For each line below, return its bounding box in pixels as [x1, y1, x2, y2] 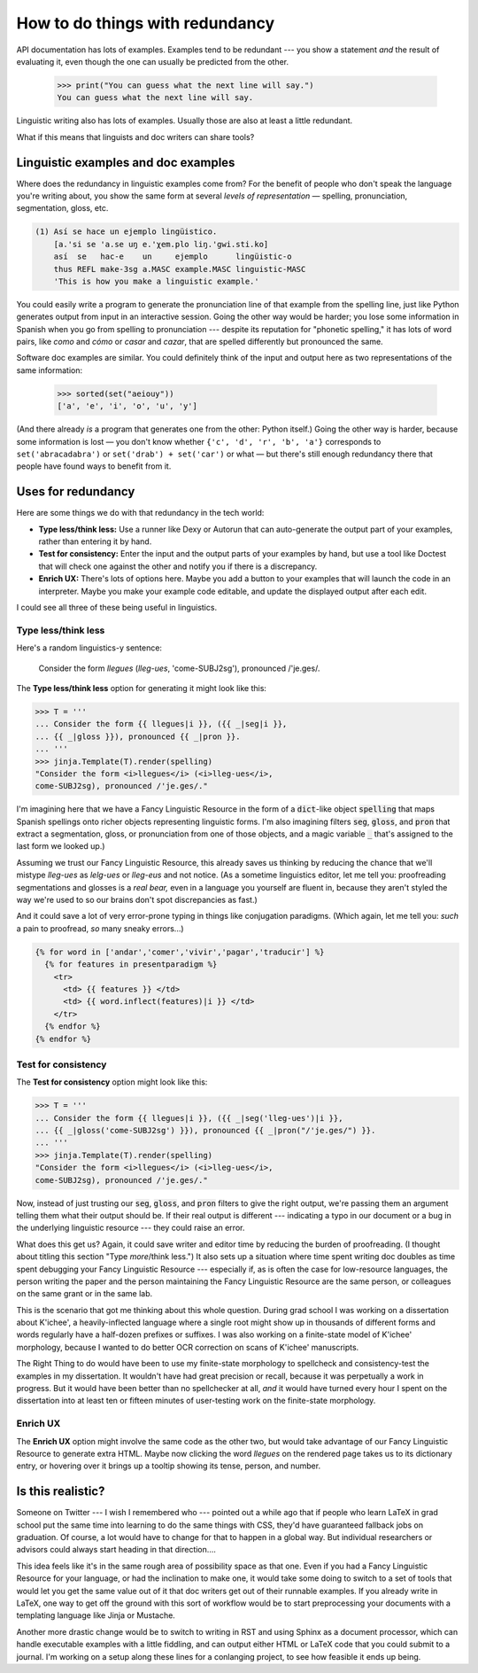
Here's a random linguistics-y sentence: [16, 642, 163, 653]
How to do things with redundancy [16, 13, 275, 33]
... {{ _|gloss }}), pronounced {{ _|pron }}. [35, 731, 241, 742]
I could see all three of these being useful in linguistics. [16, 603, 217, 613]
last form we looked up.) [16, 841, 105, 852]
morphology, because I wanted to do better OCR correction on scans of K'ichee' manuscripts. [16, 1342, 359, 1352]
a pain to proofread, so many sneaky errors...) [16, 922, 185, 934]
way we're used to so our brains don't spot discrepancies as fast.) [16, 895, 258, 905]
